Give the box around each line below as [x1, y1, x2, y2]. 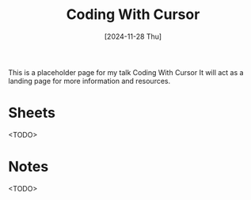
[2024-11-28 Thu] [104, 32, 162, 41]
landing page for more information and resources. [8, 76, 171, 85]
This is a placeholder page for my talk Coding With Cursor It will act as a [8, 67, 244, 77]
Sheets [8, 104, 55, 122]
